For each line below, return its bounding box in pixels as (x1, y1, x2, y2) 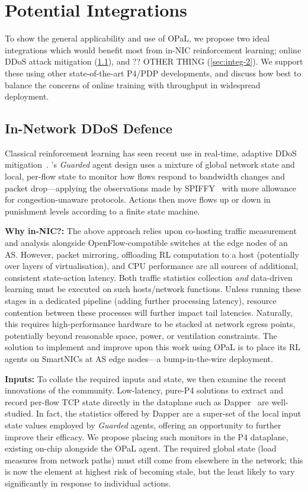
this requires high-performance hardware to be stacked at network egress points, (5, 318, 296, 330)
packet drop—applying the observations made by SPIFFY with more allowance (5, 181, 297, 194)
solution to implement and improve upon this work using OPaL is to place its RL (5, 341, 301, 353)
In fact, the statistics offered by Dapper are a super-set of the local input (36, 407, 301, 420)
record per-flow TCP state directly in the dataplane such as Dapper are (5, 395, 269, 408)
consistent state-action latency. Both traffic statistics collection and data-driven (5, 271, 293, 283)
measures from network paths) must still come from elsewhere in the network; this (5, 453, 303, 466)
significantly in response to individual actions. (5, 476, 171, 489)
